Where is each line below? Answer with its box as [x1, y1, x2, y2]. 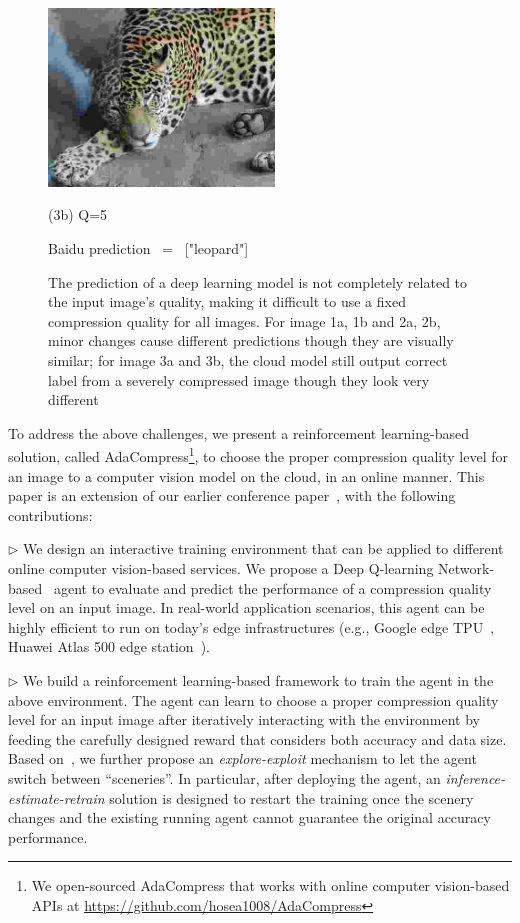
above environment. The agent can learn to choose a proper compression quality [8, 689, 499, 710]
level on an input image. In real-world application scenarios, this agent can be [8, 597, 485, 618]
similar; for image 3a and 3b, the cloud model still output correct [48, 350, 448, 370]
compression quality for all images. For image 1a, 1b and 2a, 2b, [48, 310, 441, 331]
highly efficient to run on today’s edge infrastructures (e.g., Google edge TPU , [8, 616, 495, 637]
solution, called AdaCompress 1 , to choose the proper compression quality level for [8, 443, 508, 467]
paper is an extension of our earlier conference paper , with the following [8, 485, 456, 506]
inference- [445, 767, 506, 788]
